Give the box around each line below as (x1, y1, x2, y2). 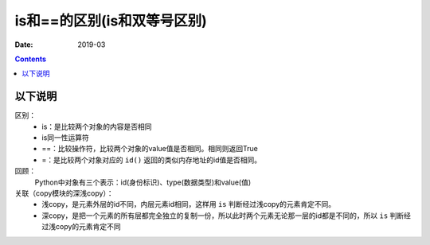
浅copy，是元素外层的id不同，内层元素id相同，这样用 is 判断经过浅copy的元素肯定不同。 (41, 200, 336, 209)
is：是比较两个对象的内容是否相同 (41, 122, 152, 131)
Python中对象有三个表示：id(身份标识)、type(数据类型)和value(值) (34, 177, 252, 187)
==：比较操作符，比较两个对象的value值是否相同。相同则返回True (41, 144, 258, 154)
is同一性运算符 (41, 133, 89, 142)
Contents (14, 54, 47, 64)
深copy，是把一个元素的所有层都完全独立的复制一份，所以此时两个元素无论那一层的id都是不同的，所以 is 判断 (41, 211, 405, 220)
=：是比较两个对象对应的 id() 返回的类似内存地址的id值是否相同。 (41, 155, 262, 165)
